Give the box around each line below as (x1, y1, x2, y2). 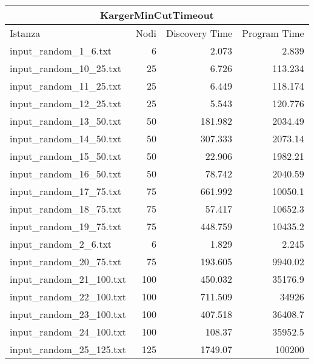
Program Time (242, 26, 304, 40)
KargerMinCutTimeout (99, 8, 214, 22)
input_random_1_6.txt (10, 44, 112, 58)
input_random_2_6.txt (10, 237, 112, 251)
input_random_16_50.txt (10, 167, 122, 180)
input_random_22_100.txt (10, 290, 127, 303)
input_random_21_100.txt (10, 272, 127, 286)
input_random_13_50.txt (10, 114, 122, 128)
